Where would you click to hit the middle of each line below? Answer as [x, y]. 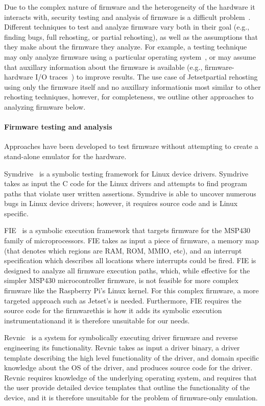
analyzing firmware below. [45, 106]
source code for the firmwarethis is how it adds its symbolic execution [113, 310]
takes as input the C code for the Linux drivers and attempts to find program [126, 183]
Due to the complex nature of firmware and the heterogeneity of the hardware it [130, 7]
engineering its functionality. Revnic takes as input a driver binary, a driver [122, 348]
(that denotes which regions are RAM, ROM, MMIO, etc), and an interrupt [123, 250]
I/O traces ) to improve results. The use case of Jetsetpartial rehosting [147, 77]
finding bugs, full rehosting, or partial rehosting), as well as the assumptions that [131, 36]
